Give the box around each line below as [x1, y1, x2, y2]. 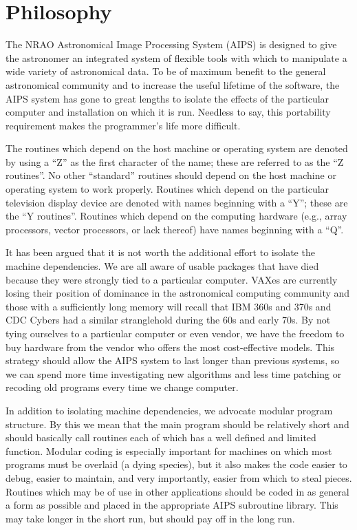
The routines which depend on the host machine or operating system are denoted [6, 141, 348, 156]
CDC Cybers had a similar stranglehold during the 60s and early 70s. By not [6, 312, 331, 327]
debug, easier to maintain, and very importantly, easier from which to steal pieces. [6, 470, 352, 485]
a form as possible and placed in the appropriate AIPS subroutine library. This [6, 498, 338, 512]
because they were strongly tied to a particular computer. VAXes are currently [6, 272, 338, 286]
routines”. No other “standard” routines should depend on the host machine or [6, 168, 336, 182]
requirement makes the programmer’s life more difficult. [6, 118, 241, 132]
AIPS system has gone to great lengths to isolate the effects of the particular [6, 91, 329, 105]
